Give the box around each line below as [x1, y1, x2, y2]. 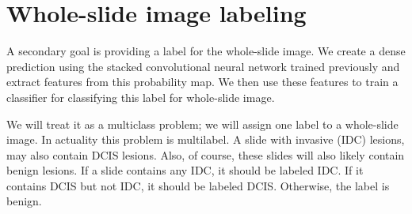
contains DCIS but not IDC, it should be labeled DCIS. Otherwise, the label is [6, 177, 390, 193]
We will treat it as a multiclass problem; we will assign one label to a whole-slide [6, 115, 399, 132]
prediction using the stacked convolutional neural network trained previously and [6, 58, 400, 74]
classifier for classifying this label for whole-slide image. [6, 88, 275, 105]
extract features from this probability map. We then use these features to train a [6, 73, 399, 90]
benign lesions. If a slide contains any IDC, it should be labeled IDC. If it [6, 162, 364, 178]
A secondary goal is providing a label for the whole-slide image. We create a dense [6, 43, 406, 59]
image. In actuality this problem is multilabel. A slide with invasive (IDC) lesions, [6, 131, 405, 148]
